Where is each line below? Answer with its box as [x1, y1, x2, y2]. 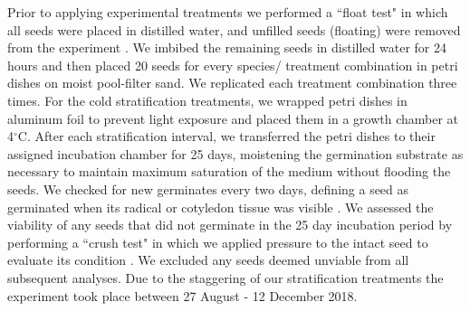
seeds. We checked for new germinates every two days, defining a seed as [7, 179, 409, 198]
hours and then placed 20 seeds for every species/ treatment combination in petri [7, 55, 458, 74]
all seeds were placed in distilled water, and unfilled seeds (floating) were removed [7, 20, 461, 39]
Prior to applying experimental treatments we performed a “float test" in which [7, 3, 448, 21]
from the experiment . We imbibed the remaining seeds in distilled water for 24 [7, 38, 446, 57]
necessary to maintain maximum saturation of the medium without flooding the [7, 162, 451, 181]
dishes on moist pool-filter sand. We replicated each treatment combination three [7, 73, 457, 92]
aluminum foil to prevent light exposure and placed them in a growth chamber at [7, 108, 459, 127]
